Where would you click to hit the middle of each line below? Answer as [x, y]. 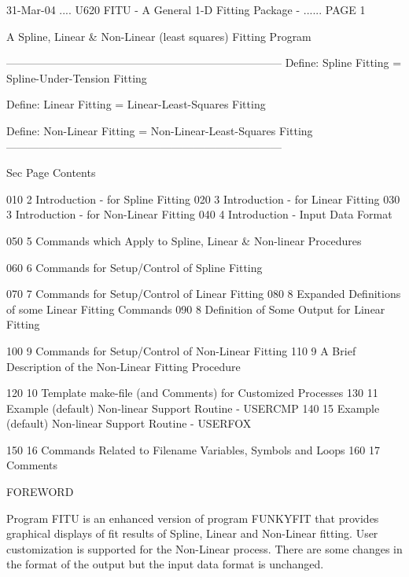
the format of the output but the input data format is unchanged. [165, 564]
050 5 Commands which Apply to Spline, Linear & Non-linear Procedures [184, 240]
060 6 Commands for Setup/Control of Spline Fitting [134, 267]
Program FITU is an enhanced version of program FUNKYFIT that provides [193, 518]
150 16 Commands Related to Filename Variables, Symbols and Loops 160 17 [193, 449]
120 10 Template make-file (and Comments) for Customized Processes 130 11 [192, 393]
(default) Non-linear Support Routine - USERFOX [129, 423]
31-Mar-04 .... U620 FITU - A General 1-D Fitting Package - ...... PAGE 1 [186, 9]
